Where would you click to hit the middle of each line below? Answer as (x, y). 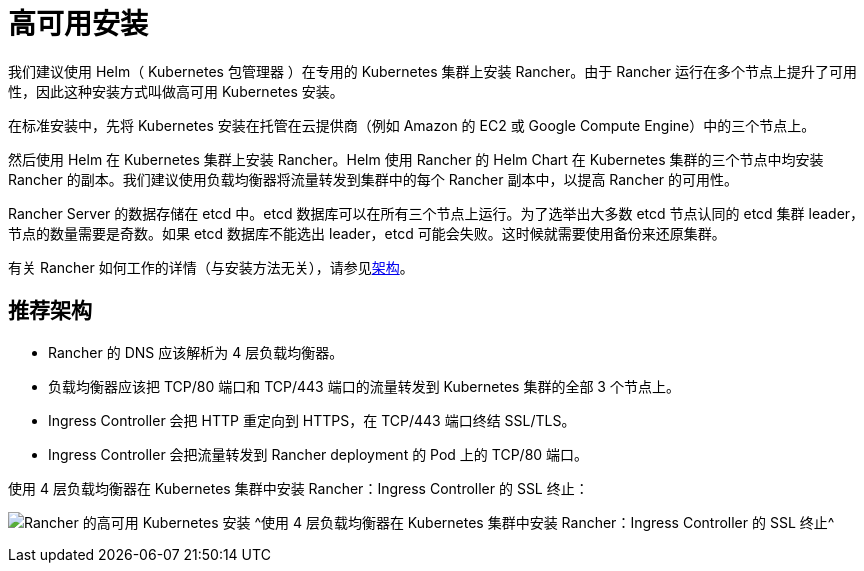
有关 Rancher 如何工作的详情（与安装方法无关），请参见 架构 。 (211, 267)
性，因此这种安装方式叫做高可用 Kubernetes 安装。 (176, 91)
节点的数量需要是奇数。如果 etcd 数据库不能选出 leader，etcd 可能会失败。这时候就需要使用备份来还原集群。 (367, 233)
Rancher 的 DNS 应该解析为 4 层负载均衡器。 (196, 352)
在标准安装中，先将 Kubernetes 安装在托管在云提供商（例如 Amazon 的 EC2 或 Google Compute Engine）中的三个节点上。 (412, 125)
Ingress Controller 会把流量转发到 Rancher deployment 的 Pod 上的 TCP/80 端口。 (318, 454)
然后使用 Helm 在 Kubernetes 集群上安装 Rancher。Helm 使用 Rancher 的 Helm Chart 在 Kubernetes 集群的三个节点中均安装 (416, 159)
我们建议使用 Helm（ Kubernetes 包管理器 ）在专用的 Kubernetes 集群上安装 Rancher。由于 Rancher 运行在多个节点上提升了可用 (432, 71)
